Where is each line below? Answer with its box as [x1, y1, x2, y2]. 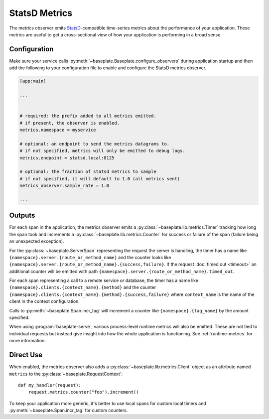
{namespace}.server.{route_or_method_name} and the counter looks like [9, 254, 171, 260]
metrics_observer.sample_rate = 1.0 [19, 183, 110, 189]
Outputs [9, 211, 35, 220]
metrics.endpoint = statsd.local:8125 [19, 155, 115, 160]
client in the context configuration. [9, 298, 80, 304]
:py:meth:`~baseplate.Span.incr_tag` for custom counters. [9, 408, 128, 414]
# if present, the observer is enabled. [19, 120, 120, 126]
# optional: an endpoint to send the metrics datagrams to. [19, 141, 170, 146]
